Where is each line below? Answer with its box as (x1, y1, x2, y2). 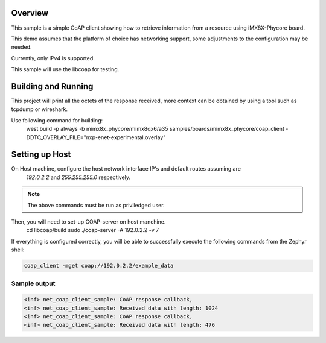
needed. (11, 43, 32, 51)
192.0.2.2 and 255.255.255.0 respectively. (26, 174, 131, 181)
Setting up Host (11, 149, 71, 160)
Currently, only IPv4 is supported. (11, 54, 95, 61)
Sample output (11, 279, 56, 288)
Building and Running (11, 81, 94, 92)
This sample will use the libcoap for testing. (11, 66, 120, 73)
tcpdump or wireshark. (11, 105, 68, 113)
